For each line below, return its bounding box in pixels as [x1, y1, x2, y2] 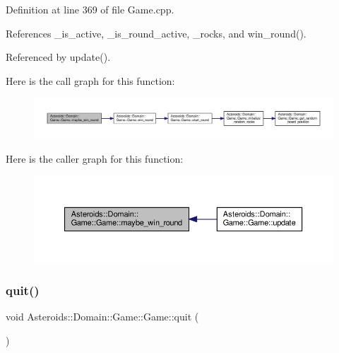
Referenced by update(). [6, 50, 111, 64]
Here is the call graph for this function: [6, 73, 175, 88]
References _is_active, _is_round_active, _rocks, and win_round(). [6, 25, 307, 40]
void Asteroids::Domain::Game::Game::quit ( [6, 308, 199, 323]
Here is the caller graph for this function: [6, 151, 184, 166]
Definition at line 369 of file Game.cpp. [6, 2, 174, 16]
